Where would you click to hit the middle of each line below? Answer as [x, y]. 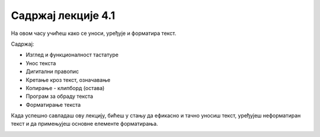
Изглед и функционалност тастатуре [72, 55]
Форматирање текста [53, 104]
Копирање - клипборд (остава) [65, 88]
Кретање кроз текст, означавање [68, 79]
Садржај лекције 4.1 [63, 15]
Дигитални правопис [52, 72]
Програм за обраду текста [60, 96]
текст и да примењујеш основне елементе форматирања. [84, 124]
